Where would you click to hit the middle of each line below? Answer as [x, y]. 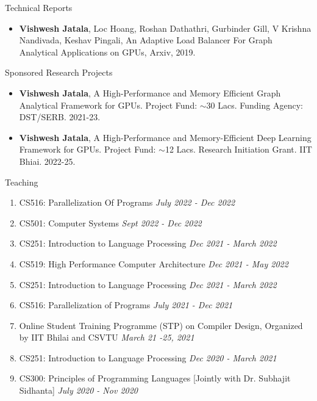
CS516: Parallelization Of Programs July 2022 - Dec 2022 [127, 202]
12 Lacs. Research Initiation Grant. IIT [238, 149]
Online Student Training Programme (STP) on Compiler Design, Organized [161, 325]
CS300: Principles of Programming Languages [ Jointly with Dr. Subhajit [155, 378]
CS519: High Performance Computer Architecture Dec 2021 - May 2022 [154, 263]
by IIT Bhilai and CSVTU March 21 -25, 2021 [107, 337]
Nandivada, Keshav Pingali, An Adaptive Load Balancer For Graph [146, 40]
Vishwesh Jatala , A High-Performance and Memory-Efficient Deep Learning [165, 137]
